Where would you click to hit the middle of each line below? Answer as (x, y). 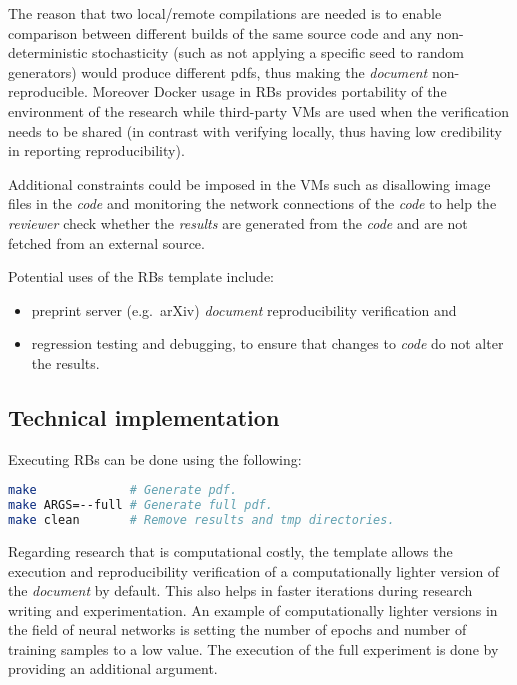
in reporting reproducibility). (96, 150)
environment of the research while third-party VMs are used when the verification (259, 110)
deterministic (48, 52)
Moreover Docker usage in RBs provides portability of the (269, 91)
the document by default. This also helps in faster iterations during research (240, 590)
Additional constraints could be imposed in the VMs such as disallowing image (249, 183)
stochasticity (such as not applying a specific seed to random (278, 52)
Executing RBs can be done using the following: (155, 458)
